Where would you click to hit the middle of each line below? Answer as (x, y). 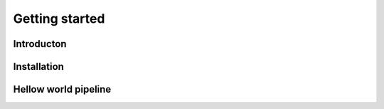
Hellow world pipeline (62, 89)
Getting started (59, 19)
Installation (38, 67)
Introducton (40, 44)
